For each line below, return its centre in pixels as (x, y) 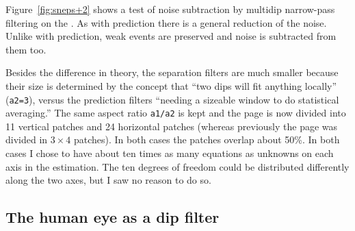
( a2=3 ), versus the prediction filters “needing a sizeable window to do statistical (172, 99)
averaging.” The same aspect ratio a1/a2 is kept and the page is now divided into (176, 113)
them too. (26, 49)
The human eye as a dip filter (113, 217)
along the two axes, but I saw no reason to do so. (108, 180)
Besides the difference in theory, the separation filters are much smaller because (172, 72)
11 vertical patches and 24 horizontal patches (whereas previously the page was (172, 126)
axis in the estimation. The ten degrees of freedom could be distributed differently (177, 166)
